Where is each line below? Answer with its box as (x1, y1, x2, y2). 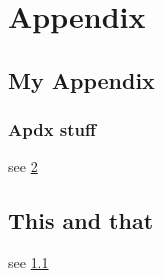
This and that (8, 205, 154, 236)
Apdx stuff (8, 117, 97, 142)
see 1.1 (8, 252, 49, 273)
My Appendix (8, 64, 155, 95)
